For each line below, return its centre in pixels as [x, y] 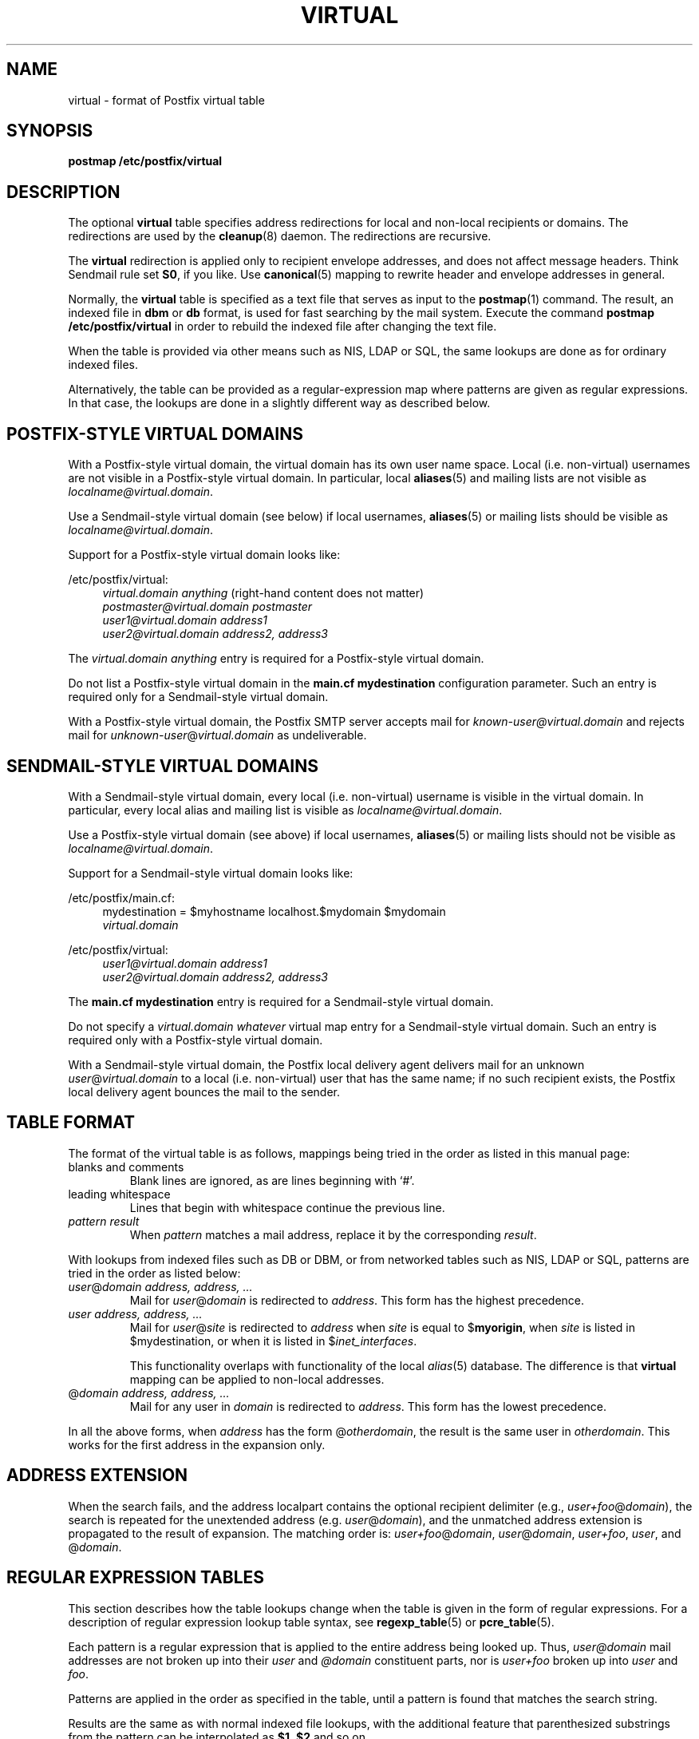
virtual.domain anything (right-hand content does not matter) [263, 593]
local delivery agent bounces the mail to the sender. [204, 1091]
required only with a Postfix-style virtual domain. [195, 1040]
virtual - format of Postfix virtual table [166, 100]
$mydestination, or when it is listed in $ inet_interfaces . [273, 1341]
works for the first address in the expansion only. [197, 1444]
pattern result [104, 1221]
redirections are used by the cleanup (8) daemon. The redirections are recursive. [280, 236]
